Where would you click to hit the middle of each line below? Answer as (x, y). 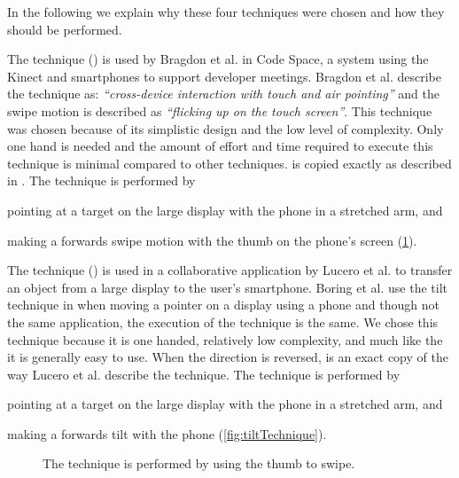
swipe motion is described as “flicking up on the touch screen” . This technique (220, 110)
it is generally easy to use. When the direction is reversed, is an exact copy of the (228, 357)
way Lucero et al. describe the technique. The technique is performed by (204, 374)
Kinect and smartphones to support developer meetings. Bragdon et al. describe (224, 76)
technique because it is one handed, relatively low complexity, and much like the (225, 339)
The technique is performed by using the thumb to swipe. (199, 463)
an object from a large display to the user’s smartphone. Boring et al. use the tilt (227, 287)
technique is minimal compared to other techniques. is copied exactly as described (229, 163)
